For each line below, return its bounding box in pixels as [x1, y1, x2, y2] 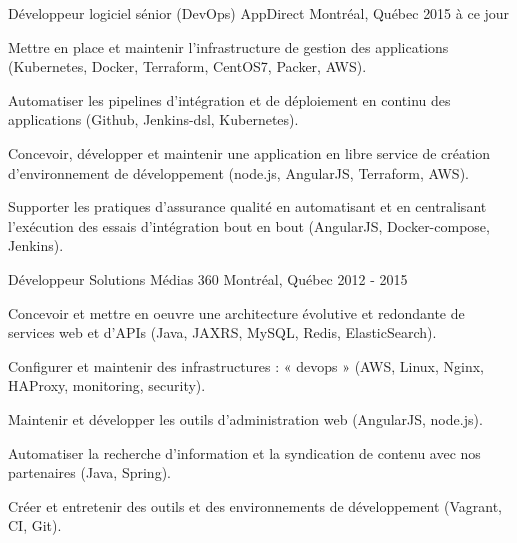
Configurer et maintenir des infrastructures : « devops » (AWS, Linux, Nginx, [8, 355, 485, 376]
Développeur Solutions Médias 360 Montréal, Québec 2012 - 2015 [8, 268, 408, 289]
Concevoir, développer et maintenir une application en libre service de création [8, 142, 491, 163]
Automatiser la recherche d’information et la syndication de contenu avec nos [8, 442, 481, 463]
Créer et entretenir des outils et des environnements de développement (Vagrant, [8, 495, 503, 516]
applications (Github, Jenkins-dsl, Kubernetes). [8, 109, 299, 130]
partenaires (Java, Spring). [8, 462, 171, 483]
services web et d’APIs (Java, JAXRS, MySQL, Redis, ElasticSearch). [8, 322, 437, 343]
